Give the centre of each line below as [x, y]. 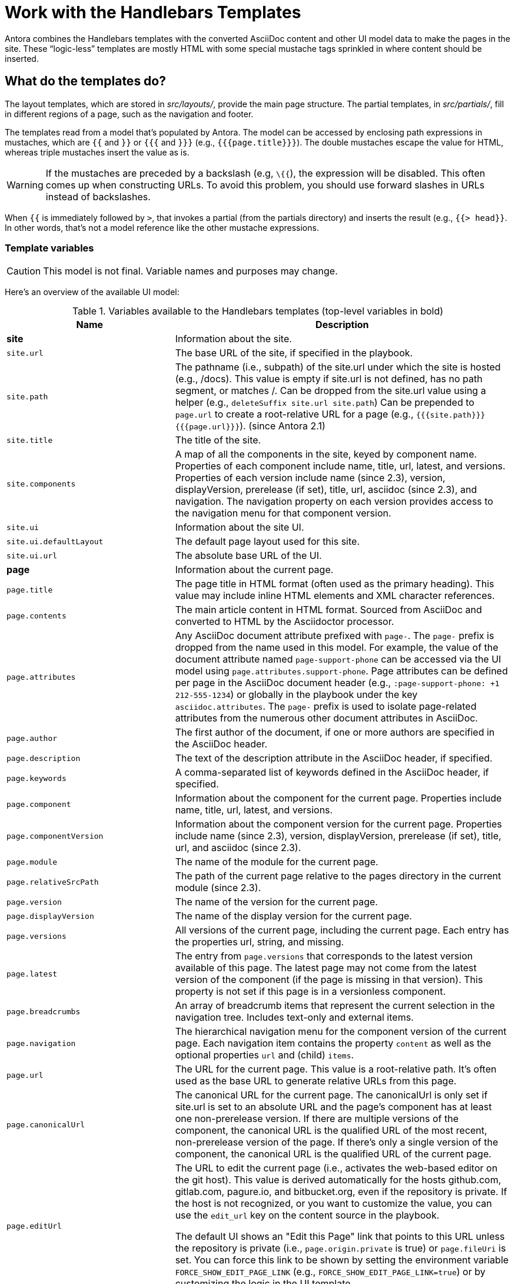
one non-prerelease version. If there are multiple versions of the [317, 1119]
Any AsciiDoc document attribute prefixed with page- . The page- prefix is [335, 636]
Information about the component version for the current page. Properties [338, 824]
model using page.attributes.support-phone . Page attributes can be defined [341, 671]
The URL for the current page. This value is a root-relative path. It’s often [336, 1069]
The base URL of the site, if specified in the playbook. [294, 353]
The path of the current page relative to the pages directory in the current [338, 876]
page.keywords [36, 778]
